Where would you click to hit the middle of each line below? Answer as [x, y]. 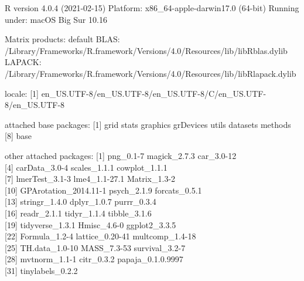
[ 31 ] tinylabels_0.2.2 [41, 270]
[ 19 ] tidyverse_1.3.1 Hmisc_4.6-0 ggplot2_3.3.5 [90, 224]
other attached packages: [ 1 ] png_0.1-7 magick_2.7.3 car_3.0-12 [121, 155]
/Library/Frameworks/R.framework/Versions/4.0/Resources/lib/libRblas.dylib [146, 50]
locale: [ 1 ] [22, 93]
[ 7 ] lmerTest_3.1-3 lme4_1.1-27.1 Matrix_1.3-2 [90, 179]
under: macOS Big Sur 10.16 [56, 19]
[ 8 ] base [18, 136]
